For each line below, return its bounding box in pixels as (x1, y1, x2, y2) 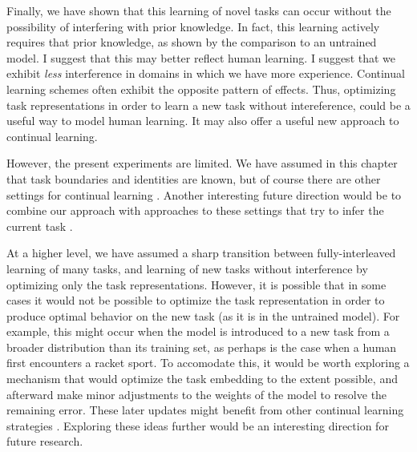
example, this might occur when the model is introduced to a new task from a (6, 323, 390, 340)
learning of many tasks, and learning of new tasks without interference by (6, 260, 368, 276)
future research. (6, 433, 83, 450)
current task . (6, 217, 73, 234)
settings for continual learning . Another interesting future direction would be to (6, 186, 402, 203)
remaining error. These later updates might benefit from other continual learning (6, 402, 404, 418)
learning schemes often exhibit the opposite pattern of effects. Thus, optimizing (6, 80, 396, 97)
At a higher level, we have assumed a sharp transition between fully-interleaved (6, 244, 396, 261)
